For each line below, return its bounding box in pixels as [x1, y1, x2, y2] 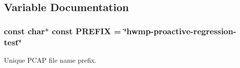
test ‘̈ [4, 36, 21, 48]
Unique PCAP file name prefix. [4, 54, 97, 65]
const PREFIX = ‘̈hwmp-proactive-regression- [51, 25, 237, 37]
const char [4, 25, 45, 37]
